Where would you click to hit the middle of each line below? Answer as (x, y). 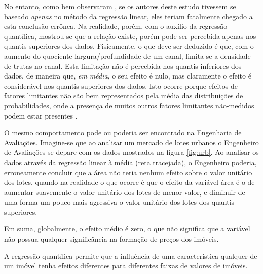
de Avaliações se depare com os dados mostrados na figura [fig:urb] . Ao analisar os (131, 152)
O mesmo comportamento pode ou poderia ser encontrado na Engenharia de (123, 132)
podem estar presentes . (41, 115)
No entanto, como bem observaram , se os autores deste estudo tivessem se (120, 6)
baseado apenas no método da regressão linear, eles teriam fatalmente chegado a (128, 16)
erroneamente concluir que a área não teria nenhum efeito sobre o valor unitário (128, 172)
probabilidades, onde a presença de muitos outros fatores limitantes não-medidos (129, 105)
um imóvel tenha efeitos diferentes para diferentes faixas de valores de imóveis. (126, 266)
